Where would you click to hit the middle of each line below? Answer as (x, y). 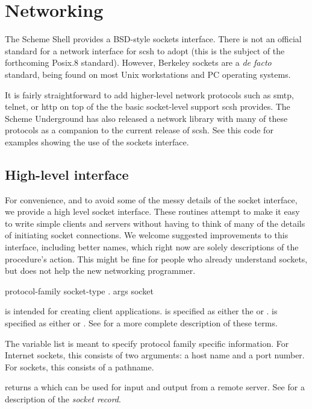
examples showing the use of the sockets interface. (97, 141)
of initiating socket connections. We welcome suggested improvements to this (147, 235)
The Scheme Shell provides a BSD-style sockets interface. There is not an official (153, 39)
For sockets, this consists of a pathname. (80, 366)
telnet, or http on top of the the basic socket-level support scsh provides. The (148, 106)
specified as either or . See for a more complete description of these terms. (141, 323)
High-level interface (67, 174)
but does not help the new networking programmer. (100, 271)
